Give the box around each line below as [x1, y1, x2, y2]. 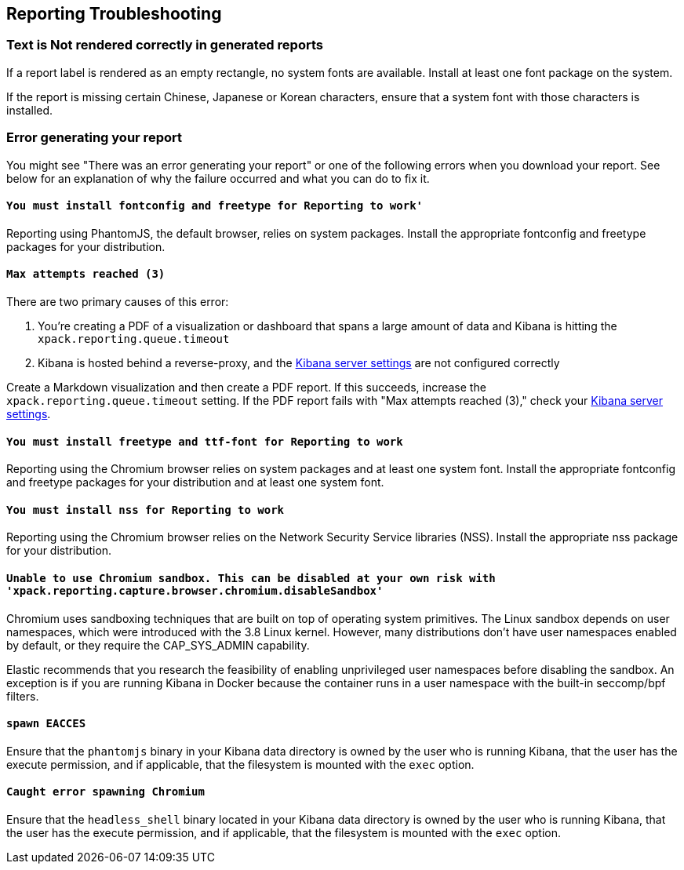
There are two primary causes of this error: [6, 294, 229, 308]
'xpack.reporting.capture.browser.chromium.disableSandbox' [6, 584, 384, 598]
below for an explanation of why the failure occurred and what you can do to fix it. [6, 171, 430, 185]
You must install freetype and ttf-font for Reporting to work [6, 435, 403, 448]
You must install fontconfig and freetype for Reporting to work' [6, 199, 424, 213]
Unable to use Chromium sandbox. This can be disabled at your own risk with [6, 572, 496, 585]
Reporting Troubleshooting [6, 4, 222, 24]
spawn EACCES [6, 717, 86, 730]
